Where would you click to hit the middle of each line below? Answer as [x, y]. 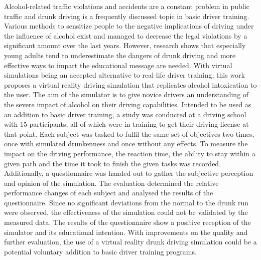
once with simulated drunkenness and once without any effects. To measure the [126, 144]
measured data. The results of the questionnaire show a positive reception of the [127, 222]
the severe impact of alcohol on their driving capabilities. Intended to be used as [128, 104]
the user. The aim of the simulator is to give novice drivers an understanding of [126, 94]
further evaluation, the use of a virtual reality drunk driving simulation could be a [130, 242]
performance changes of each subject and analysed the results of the [109, 193]
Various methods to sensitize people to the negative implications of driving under [129, 26]
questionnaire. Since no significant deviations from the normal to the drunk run [126, 202]
